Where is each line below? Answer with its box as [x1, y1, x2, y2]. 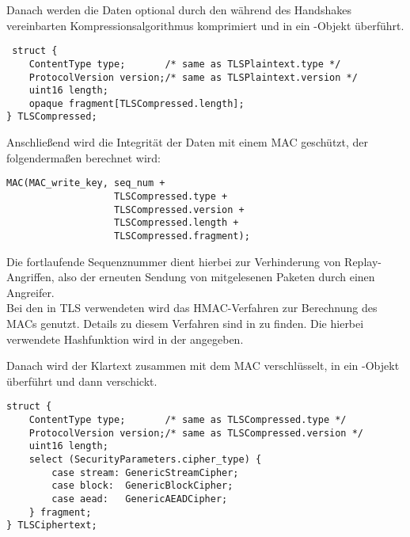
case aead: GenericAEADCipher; [51, 493, 228, 505]
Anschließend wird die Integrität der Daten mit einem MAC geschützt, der [6, 134, 369, 150]
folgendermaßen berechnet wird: [6, 149, 161, 166]
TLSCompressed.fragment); [114, 230, 250, 242]
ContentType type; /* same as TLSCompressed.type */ [28, 414, 347, 425]
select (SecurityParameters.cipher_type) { [28, 453, 262, 465]
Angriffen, [6, 268, 55, 285]
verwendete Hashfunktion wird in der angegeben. [6, 330, 244, 347]
